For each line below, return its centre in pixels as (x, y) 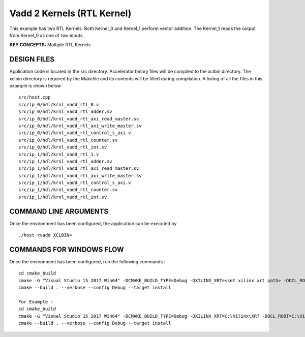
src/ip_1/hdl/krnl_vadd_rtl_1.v (59, 154)
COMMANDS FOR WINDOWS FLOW (67, 249)
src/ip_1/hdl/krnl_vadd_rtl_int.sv (63, 197)
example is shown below (35, 86)
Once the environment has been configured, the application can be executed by (93, 223)
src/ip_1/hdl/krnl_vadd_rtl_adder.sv (66, 161)
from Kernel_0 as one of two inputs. (47, 35)
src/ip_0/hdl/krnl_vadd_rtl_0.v (59, 104)
